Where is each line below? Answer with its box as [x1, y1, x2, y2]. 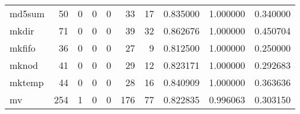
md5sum [10, 7, 45, 20]
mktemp [10, 75, 44, 89]
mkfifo [10, 41, 36, 55]
